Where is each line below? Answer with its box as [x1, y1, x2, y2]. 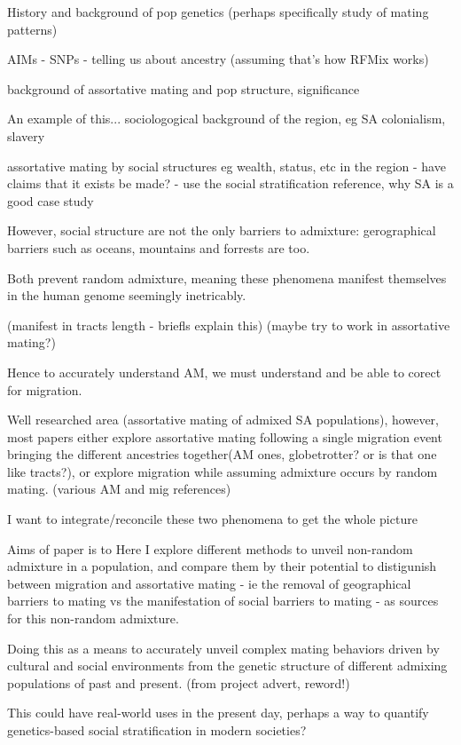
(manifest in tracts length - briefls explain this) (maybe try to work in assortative [7, 315, 450, 334]
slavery [7, 126, 45, 145]
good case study [7, 191, 94, 210]
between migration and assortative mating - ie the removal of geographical [7, 574, 411, 592]
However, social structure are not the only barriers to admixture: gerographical [7, 221, 436, 240]
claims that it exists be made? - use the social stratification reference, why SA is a [7, 174, 454, 193]
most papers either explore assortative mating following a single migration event [7, 427, 442, 446]
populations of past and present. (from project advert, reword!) [7, 673, 350, 692]
